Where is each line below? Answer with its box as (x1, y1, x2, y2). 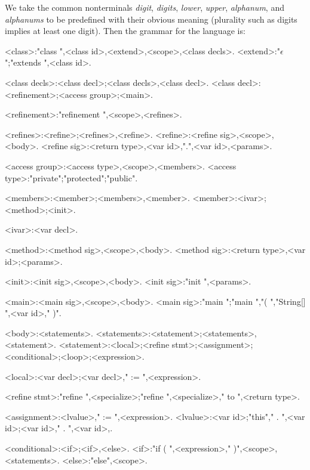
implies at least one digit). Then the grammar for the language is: (5, 24, 245, 37)
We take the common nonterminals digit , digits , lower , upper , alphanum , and (5, 1, 284, 13)
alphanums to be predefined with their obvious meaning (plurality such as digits (5, 13, 297, 25)
